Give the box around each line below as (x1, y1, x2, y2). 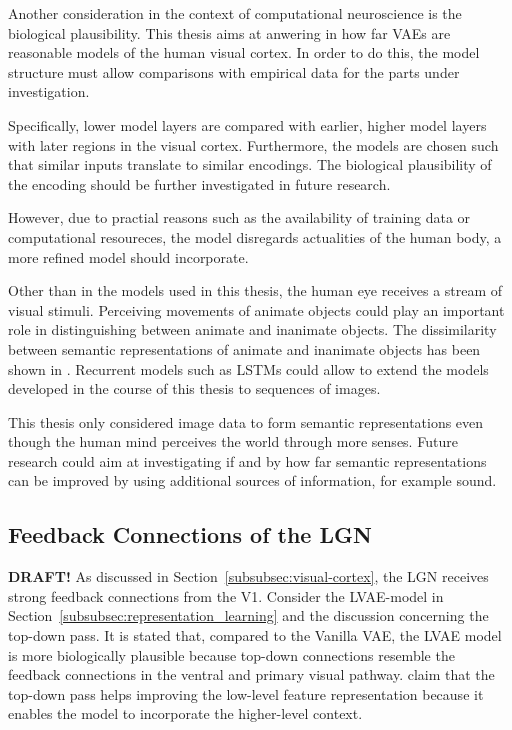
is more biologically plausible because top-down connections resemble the (8, 644, 455, 665)
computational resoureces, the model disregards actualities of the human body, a (8, 226, 502, 247)
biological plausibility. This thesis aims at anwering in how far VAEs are (8, 22, 451, 43)
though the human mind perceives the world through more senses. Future (8, 431, 458, 452)
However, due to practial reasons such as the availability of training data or (8, 207, 471, 228)
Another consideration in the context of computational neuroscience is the (8, 3, 462, 23)
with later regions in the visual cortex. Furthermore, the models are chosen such (8, 134, 499, 155)
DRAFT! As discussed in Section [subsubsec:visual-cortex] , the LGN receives (8, 566, 489, 587)
